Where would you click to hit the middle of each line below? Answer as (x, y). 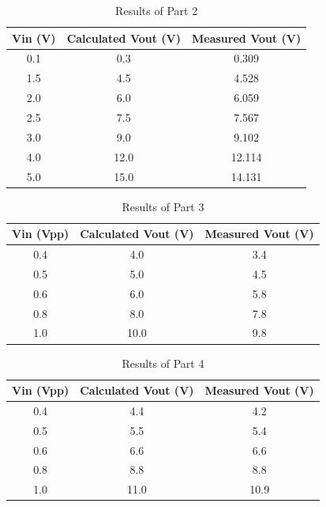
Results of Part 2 (157, 10)
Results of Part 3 (163, 206)
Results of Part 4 (163, 363)
